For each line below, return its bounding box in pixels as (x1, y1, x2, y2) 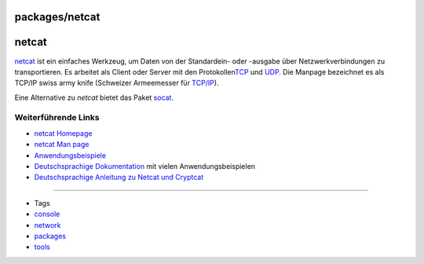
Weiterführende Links (14, 112, 100, 123)
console (34, 209, 60, 219)
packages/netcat (14, 10, 101, 24)
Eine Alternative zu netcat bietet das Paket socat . (14, 93, 174, 102)
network (34, 220, 61, 229)
